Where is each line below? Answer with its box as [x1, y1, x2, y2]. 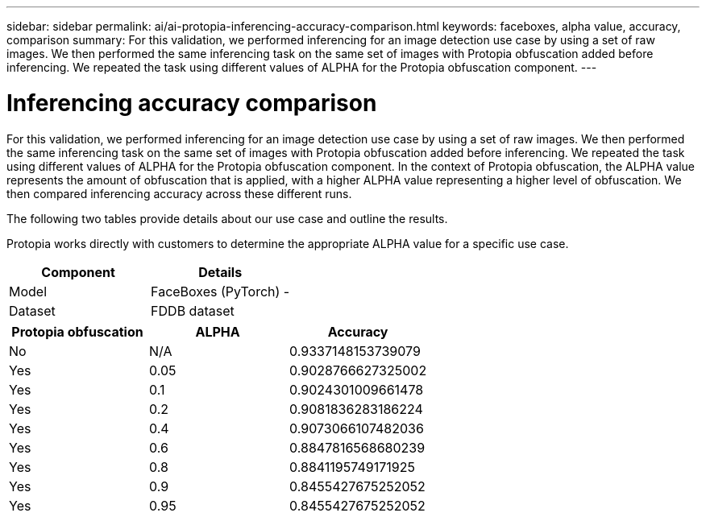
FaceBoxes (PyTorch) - [151, 283, 290, 300]
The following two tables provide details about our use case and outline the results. [6, 211, 448, 225]
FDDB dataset [151, 302, 235, 319]
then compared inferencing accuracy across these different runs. [6, 186, 352, 201]
